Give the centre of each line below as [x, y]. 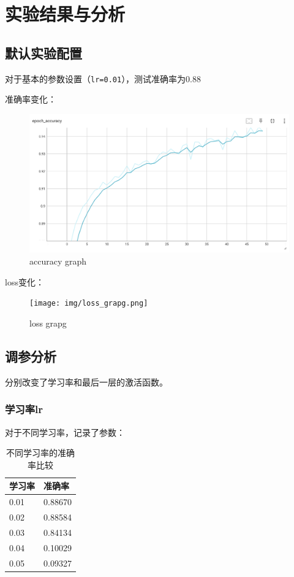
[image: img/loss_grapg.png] [89, 304]
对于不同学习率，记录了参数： [65, 432]
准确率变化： [31, 99]
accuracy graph [58, 261]
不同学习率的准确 [40, 453]
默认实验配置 [43, 52]
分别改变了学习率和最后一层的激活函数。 [86, 381]
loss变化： [24, 281]
